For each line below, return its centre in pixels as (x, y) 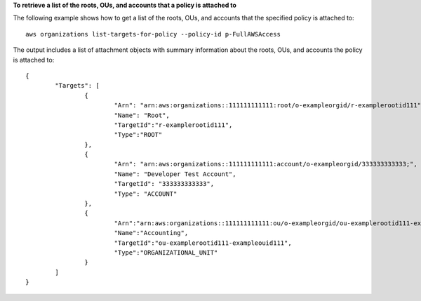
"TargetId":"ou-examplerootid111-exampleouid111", (203, 243)
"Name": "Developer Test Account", (175, 174)
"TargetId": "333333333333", (164, 184)
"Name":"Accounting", (151, 233)
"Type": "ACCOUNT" (146, 194)
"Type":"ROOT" (138, 135)
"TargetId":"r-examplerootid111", (173, 125)
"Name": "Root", (142, 115)
